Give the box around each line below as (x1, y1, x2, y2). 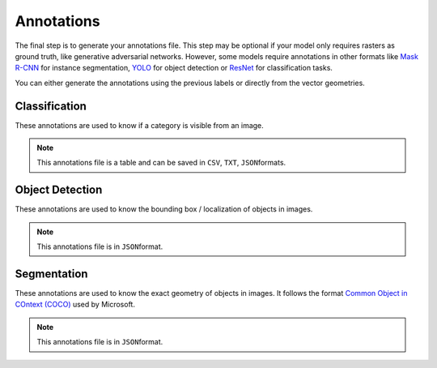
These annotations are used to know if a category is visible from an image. (15, 120, 265, 130)
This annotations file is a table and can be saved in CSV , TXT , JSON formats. (36, 158, 286, 168)
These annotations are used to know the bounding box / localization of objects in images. (15, 204, 313, 214)
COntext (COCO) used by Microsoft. (15, 300, 135, 310)
